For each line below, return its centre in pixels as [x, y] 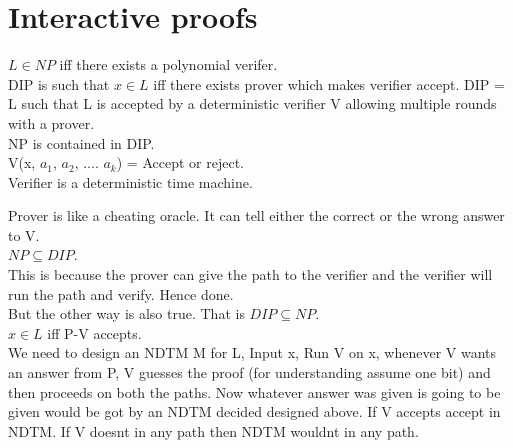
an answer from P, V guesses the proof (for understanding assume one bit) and [249, 372]
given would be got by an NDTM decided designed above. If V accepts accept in [254, 411]
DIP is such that [59, 83]
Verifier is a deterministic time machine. [130, 181]
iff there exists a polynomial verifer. [168, 64]
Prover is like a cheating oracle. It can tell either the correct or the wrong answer [256, 215]
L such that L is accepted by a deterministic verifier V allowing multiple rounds [252, 103]
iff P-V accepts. [94, 332]
